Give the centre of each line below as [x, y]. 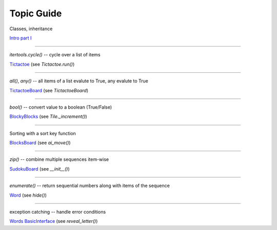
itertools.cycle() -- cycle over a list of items [55, 55]
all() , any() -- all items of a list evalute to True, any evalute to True [79, 81]
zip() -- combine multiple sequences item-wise [59, 159]
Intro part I [21, 38]
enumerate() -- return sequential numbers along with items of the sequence [90, 186]
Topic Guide [36, 13]
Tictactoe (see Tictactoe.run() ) [42, 64]
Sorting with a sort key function [43, 133]
